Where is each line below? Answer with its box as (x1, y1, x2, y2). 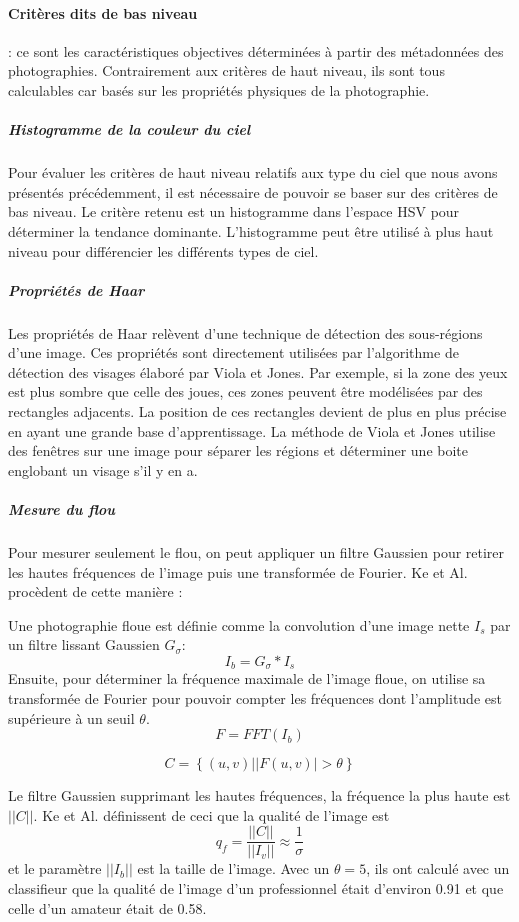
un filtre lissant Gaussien (8, 634, 160, 655)
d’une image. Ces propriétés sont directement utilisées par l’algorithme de (8, 342, 459, 363)
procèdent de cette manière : (8, 581, 183, 602)
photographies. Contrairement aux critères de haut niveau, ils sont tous (8, 60, 445, 81)
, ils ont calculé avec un (366, 858, 510, 879)
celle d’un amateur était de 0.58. (8, 897, 207, 918)
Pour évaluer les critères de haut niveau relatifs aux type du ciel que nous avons (8, 162, 498, 183)
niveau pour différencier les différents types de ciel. (8, 240, 319, 261)
